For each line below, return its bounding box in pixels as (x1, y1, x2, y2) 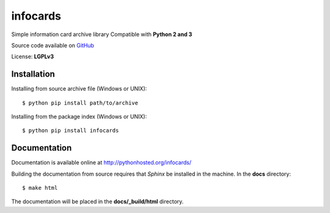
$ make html (22, 184, 58, 192)
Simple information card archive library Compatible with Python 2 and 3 (11, 31, 193, 38)
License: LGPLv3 (11, 53, 54, 61)
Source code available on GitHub (11, 42, 95, 49)
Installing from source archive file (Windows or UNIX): (11, 85, 147, 92)
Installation (11, 69, 55, 80)
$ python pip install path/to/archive (22, 99, 139, 106)
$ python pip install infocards (22, 127, 119, 134)
